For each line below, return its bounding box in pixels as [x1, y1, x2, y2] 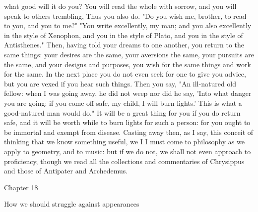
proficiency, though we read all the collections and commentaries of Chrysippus [4, 156, 245, 166]
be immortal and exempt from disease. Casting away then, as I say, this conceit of [4, 127, 254, 137]
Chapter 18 [4, 182, 38, 192]
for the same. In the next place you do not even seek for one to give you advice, [4, 69, 246, 79]
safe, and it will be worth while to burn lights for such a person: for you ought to [4, 117, 251, 127]
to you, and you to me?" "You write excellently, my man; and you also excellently [4, 20, 252, 31]
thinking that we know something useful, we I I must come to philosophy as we [4, 136, 245, 147]
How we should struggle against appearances [4, 199, 139, 209]
